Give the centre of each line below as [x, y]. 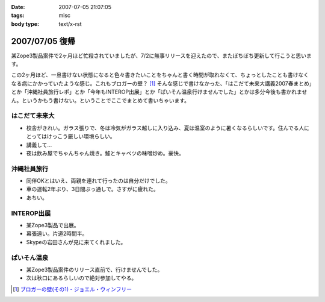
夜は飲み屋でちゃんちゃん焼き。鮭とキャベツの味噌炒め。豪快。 [105, 153]
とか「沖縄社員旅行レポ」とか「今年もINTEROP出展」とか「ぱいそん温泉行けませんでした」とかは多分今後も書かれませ [159, 92]
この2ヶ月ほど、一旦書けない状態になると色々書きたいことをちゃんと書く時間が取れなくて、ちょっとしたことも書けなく [160, 75]
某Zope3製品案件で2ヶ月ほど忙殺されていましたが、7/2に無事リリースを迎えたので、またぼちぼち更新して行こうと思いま [162, 55]
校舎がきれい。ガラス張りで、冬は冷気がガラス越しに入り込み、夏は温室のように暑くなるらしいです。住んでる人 [165, 128]
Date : [18, 7]
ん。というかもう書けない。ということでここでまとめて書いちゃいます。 [100, 100]
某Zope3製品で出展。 [53, 225]
